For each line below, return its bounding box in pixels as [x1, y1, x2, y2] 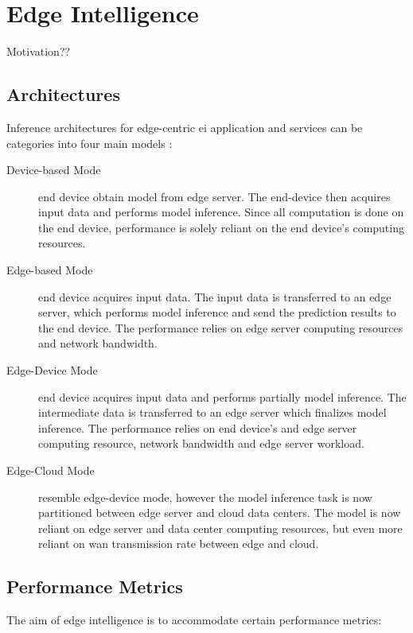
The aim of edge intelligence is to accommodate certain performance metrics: [6, 612, 382, 628]
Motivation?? [6, 43, 71, 60]
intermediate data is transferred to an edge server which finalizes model [38, 404, 387, 421]
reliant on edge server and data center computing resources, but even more [38, 519, 403, 536]
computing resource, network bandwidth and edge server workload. [38, 435, 364, 452]
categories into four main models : [6, 134, 173, 151]
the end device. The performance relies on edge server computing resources [38, 319, 403, 336]
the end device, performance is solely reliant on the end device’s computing [38, 219, 404, 235]
